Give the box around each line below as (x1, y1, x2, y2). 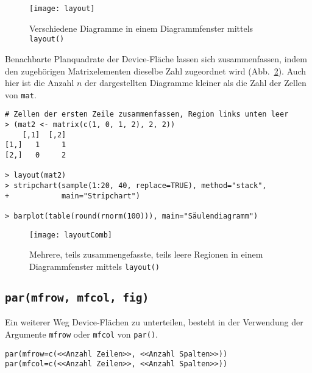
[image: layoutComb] (29, 230, 113, 239)
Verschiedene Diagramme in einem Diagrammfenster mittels (29, 21, 253, 34)
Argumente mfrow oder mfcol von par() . (5, 327, 158, 340)
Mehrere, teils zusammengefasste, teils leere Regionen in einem (29, 248, 263, 261)
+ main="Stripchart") (5, 191, 140, 200)
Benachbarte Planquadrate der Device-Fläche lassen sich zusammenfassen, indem (5, 52, 307, 65)
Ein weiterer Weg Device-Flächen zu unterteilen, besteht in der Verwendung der (5, 316, 303, 328)
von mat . (5, 88, 37, 101)
